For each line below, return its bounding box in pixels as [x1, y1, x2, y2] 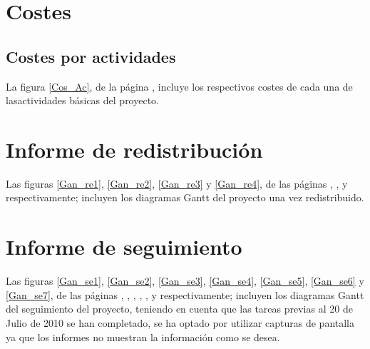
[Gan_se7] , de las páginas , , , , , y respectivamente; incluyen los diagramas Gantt [6, 287, 364, 302]
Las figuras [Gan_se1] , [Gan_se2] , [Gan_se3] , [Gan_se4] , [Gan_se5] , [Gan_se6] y [6, 273, 364, 288]
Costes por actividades [6, 45, 176, 67]
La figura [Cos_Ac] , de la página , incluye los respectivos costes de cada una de [6, 79, 353, 93]
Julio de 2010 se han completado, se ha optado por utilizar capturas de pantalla [6, 315, 355, 330]
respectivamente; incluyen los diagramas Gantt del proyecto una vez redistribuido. [6, 190, 364, 205]
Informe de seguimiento [6, 232, 242, 261]
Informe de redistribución [6, 134, 263, 163]
